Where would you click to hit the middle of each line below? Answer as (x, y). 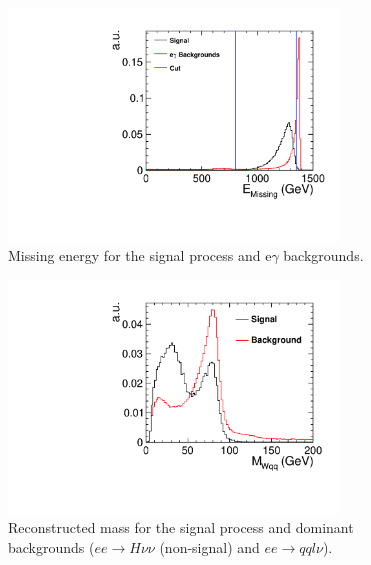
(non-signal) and (209, 546)
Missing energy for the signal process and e (140, 255)
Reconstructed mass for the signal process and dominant (181, 527)
